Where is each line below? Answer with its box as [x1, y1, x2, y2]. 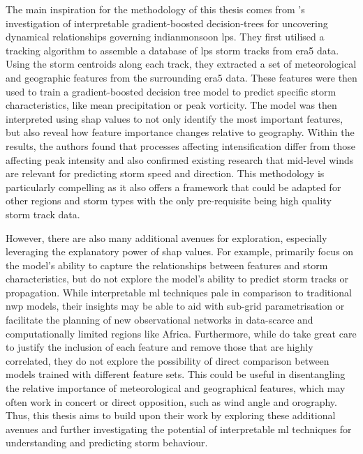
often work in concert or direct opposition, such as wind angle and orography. [6, 394, 337, 409]
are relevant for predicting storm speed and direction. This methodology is [6, 166, 325, 181]
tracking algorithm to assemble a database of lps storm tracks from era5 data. [6, 43, 339, 57]
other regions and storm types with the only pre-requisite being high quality [6, 193, 332, 208]
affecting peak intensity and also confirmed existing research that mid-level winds [6, 152, 354, 167]
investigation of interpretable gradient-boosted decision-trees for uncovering [6, 15, 328, 30]
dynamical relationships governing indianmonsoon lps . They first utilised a [6, 29, 325, 44]
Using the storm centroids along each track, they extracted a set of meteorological [6, 56, 357, 71]
